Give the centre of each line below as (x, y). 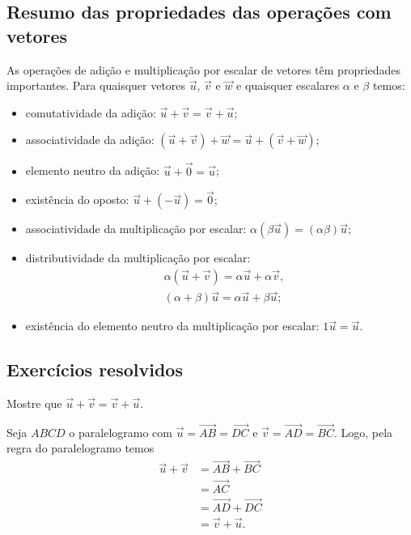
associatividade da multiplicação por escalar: (136, 229)
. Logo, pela (363, 432)
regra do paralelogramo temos (81, 448)
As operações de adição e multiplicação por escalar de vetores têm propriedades (204, 69)
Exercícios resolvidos (95, 369)
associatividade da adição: (90, 140)
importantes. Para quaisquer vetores (96, 85)
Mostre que (34, 403)
